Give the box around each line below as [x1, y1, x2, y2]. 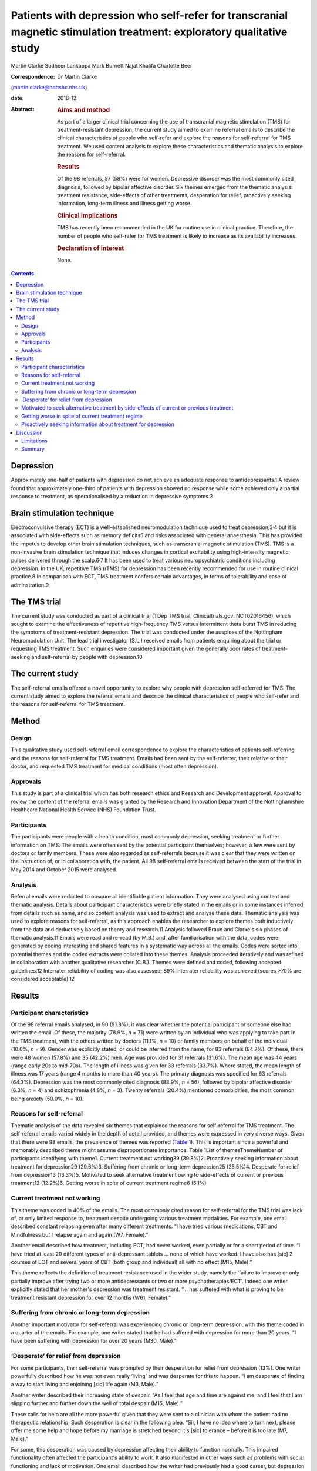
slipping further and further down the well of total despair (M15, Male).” [11, 1400, 183, 1407]
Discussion [16, 429, 43, 436]
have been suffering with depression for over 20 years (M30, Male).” [11, 1337, 177, 1344]
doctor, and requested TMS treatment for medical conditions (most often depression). [11, 763, 218, 770]
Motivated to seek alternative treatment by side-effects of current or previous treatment [21, 404, 234, 411]
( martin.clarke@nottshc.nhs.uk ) [11, 84, 87, 91]
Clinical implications [57, 212, 118, 220]
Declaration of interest [57, 244, 124, 252]
